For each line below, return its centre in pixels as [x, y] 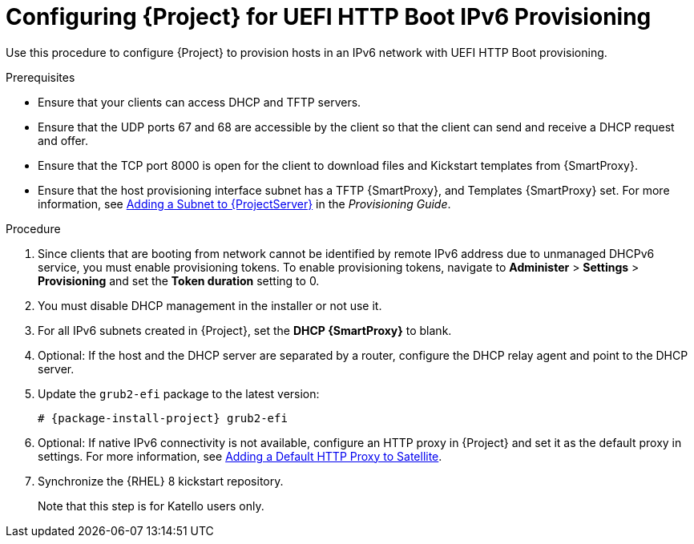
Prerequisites [40, 77]
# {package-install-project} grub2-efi [163, 418]
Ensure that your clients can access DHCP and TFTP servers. [200, 102]
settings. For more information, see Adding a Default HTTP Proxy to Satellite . [240, 456]
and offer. [63, 140]
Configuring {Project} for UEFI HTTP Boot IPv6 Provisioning [329, 17]
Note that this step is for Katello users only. [151, 506]
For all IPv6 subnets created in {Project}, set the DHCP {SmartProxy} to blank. [245, 330]
